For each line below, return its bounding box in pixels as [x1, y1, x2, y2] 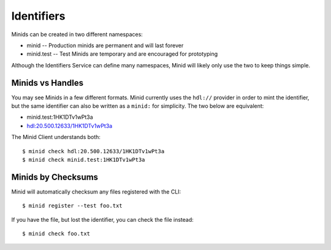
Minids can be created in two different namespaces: [11, 31, 143, 38]
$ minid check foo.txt [22, 230, 91, 237]
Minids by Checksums [11, 172, 98, 182]
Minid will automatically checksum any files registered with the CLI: [11, 187, 181, 195]
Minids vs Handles [11, 77, 84, 88]
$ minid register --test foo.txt [22, 202, 123, 210]
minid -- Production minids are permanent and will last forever [26, 42, 184, 49]
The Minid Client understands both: [11, 134, 101, 141]
